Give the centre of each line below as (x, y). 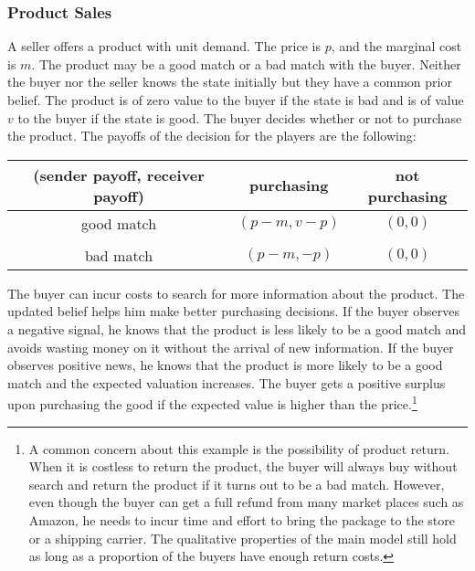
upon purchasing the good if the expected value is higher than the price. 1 (212, 402)
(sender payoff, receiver (119, 174)
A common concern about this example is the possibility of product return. (239, 448)
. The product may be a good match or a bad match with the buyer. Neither (246, 63)
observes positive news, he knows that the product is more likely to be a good (225, 365)
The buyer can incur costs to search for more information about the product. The (236, 293)
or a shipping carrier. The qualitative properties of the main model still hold (243, 538)
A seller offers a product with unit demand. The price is (164, 46)
